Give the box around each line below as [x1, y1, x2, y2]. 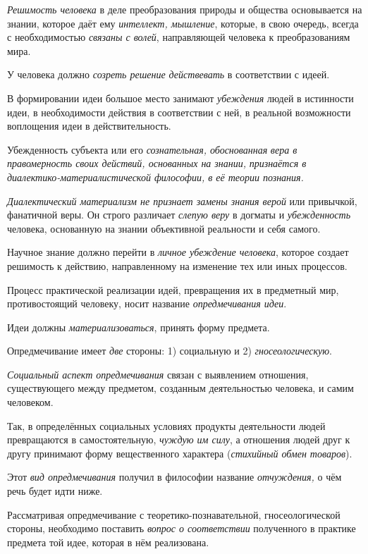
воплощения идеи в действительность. [7, 118, 171, 133]
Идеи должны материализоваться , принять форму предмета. [7, 319, 270, 334]
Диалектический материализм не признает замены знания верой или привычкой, [7, 193, 357, 208]
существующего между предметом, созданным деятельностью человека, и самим [7, 381, 354, 395]
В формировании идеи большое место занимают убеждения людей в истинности [7, 90, 354, 105]
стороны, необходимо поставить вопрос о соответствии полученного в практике [7, 521, 356, 536]
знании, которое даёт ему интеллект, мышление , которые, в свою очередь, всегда [7, 16, 359, 30]
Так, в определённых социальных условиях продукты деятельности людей [7, 418, 326, 433]
